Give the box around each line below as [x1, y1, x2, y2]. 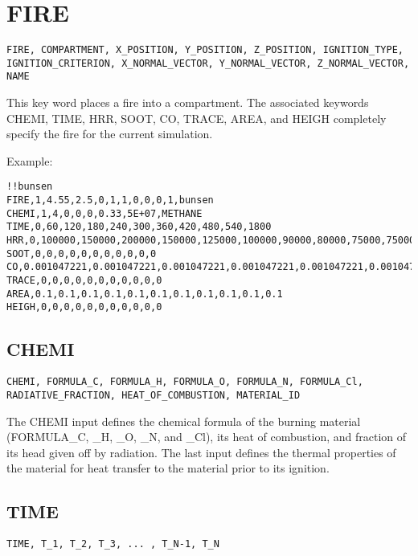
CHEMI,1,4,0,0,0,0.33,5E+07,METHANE [6, 207, 203, 219]
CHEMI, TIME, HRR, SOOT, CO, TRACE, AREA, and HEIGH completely [6, 109, 387, 126]
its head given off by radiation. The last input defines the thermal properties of [6, 444, 396, 460]
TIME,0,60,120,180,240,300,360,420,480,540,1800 [6, 221, 272, 233]
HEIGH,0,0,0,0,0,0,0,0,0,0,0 [6, 301, 162, 313]
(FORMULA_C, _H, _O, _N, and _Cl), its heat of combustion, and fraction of [6, 428, 407, 445]
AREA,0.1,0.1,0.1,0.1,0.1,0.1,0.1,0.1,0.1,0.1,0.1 [6, 288, 283, 300]
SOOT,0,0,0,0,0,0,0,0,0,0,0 [6, 247, 157, 260]
